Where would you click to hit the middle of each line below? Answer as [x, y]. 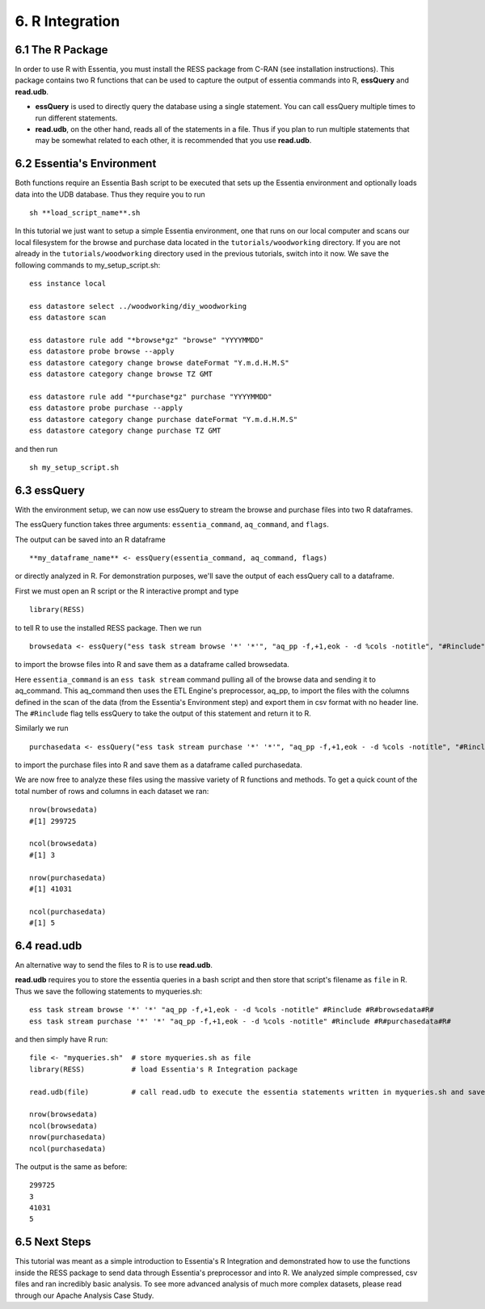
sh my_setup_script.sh [74, 467]
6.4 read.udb [48, 946]
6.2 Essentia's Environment [86, 164]
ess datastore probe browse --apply [102, 351]
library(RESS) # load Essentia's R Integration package [164, 1069]
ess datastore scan [68, 318]
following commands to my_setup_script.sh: [88, 265]
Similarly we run [42, 728]
